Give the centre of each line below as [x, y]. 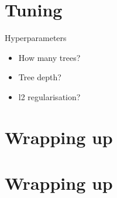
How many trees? [49, 57]
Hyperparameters [36, 38]
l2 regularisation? [49, 96]
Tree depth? [40, 77]
